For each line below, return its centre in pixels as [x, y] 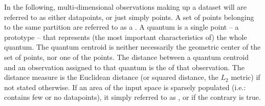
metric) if [246, 77]
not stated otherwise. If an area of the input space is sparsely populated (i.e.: [125, 87]
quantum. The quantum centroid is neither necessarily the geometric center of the [132, 47]
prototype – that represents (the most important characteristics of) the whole [126, 37]
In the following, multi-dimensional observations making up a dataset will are [126, 7]
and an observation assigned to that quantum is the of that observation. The [124, 67]
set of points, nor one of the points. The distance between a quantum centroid [126, 57]
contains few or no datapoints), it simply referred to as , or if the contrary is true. [132, 97]
